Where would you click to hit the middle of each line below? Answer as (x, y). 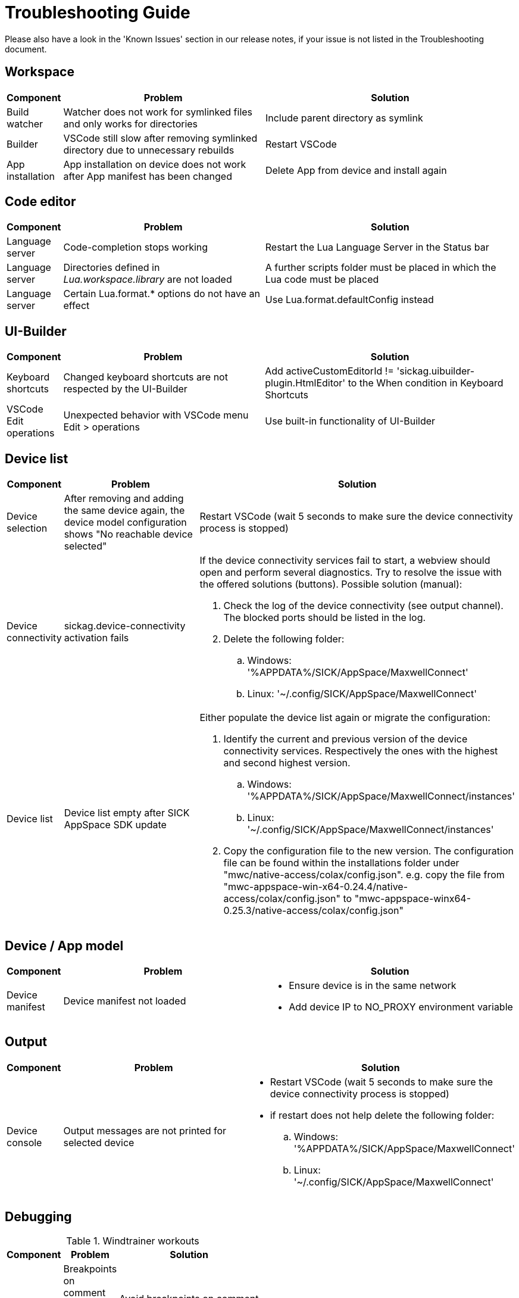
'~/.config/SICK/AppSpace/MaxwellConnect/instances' (371, 830)
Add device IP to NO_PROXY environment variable (401, 1007)
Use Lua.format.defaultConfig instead (349, 300)
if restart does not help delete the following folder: (382, 1115)
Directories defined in (112, 268)
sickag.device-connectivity (125, 626)
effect (76, 306)
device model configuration (125, 522)
